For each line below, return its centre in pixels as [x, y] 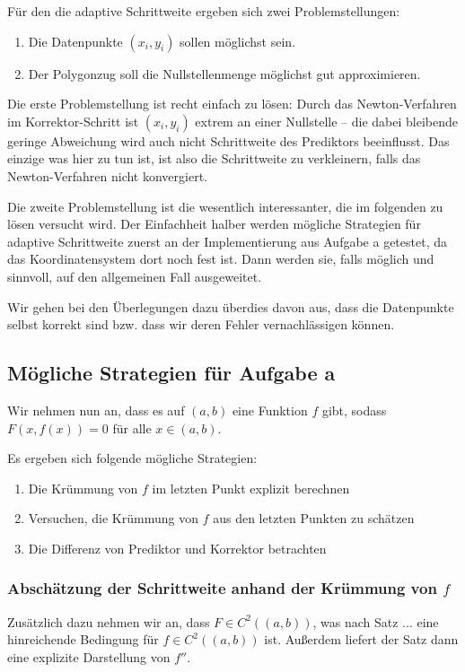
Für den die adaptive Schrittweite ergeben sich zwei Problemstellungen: [204, 11]
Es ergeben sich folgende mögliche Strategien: [132, 458]
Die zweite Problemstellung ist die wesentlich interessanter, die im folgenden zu [225, 206]
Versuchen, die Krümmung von [113, 518]
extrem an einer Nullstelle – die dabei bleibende [326, 121]
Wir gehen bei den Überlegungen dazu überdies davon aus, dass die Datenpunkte [231, 306]
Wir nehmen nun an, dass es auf [96, 410]
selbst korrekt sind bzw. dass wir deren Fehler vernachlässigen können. [201, 324]
